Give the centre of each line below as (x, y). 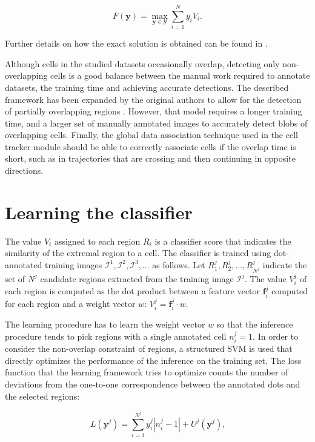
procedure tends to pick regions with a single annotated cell (116, 336)
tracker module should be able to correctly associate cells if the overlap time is (151, 146)
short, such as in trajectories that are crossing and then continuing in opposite (150, 158)
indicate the (285, 264)
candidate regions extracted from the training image (137, 278)
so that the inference (255, 324)
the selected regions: (42, 396)
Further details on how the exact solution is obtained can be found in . (136, 43)
